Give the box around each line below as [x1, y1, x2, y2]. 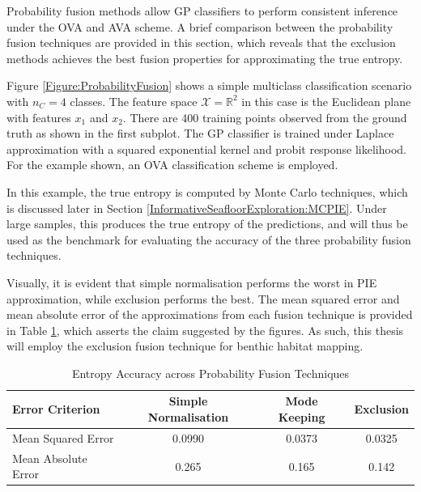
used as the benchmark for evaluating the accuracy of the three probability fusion [6, 231, 411, 248]
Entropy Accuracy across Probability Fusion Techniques [71, 364, 350, 381]
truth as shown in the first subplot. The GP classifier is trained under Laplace [6, 125, 394, 142]
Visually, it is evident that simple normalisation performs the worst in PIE [6, 274, 377, 291]
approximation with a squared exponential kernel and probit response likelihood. [6, 140, 407, 157]
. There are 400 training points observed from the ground [122, 108, 407, 125]
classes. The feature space [70, 92, 198, 109]
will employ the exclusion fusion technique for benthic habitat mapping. [6, 337, 364, 354]
